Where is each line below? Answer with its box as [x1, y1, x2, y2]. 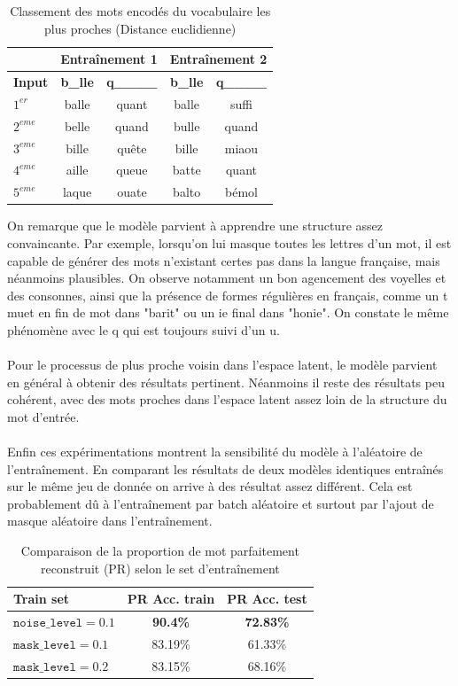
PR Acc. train [127, 589, 215, 608]
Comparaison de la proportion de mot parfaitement [20, 542, 299, 560]
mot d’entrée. [7, 407, 80, 425]
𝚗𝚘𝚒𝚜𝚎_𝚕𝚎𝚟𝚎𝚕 [13, 617, 83, 630]
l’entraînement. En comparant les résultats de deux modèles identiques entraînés [7, 459, 444, 478]
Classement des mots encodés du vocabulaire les [10, 2, 271, 19]
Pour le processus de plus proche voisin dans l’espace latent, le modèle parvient [7, 355, 438, 374]
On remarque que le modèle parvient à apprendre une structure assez [7, 216, 383, 235]
